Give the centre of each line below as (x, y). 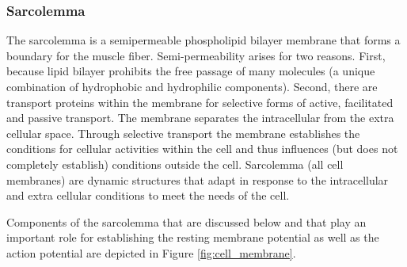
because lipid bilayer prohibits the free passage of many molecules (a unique (191, 71)
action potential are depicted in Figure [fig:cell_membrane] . (151, 252)
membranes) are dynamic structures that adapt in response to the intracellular (198, 179)
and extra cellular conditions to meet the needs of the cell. (148, 195)
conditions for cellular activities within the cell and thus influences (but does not (202, 149)
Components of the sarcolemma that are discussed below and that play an (186, 221)
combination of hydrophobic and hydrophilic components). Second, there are (192, 86)
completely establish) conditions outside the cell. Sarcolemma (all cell (175, 164)
